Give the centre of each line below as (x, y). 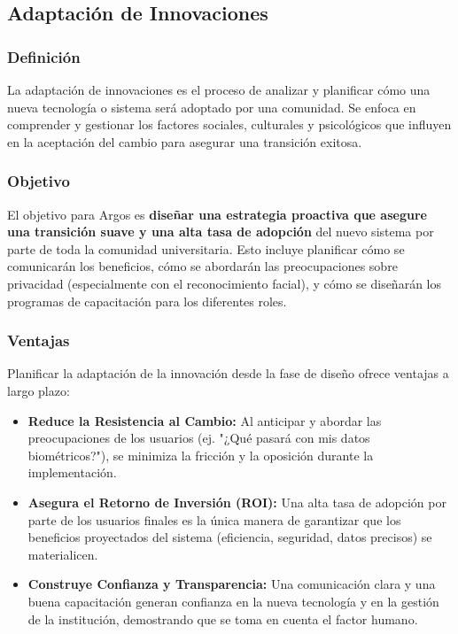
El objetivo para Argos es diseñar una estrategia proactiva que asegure (217, 214)
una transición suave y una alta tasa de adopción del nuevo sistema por (221, 232)
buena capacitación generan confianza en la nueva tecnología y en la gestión (233, 601)
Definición (44, 56)
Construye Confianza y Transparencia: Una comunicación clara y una (232, 584)
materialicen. (63, 554)
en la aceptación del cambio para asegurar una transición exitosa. (185, 141)
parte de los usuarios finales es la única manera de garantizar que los (214, 519)
